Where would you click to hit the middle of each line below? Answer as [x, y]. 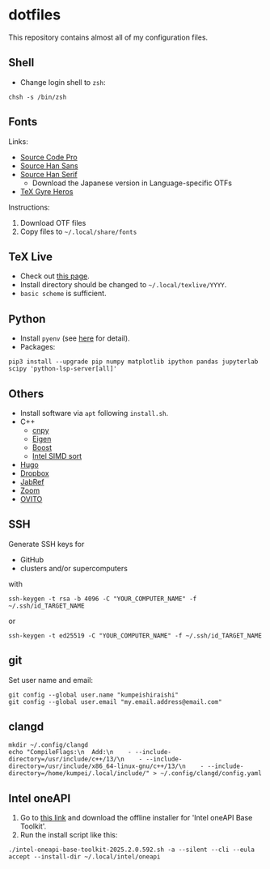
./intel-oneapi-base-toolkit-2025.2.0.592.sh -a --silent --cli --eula [131, 850]
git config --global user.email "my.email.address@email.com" [115, 702]
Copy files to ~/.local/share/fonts [78, 231]
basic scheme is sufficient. [63, 294]
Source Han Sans [49, 165]
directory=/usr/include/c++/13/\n [67, 759]
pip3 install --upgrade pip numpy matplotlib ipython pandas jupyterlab [133, 362]
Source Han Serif [49, 174]
